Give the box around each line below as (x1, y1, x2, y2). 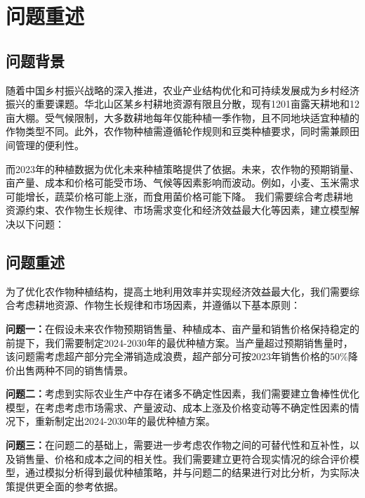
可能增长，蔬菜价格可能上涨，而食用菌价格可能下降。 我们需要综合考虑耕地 (6, 189, 353, 203)
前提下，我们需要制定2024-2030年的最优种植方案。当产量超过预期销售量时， (6, 335, 353, 350)
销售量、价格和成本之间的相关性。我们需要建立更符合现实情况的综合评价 (15, 451, 350, 466)
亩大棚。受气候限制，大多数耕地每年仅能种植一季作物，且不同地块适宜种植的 (6, 110, 359, 124)
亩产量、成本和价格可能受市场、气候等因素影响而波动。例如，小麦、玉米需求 (6, 175, 359, 190)
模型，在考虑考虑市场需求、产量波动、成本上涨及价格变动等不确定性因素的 (6, 400, 350, 414)
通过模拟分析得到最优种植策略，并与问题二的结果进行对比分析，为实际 (25, 465, 350, 480)
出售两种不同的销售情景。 (15, 362, 133, 377)
